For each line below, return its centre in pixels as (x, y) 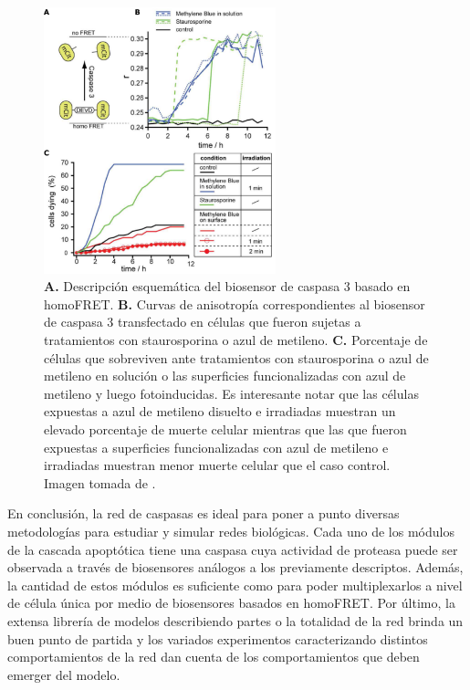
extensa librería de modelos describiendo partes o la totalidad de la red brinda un (235, 620)
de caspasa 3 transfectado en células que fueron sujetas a (203, 322)
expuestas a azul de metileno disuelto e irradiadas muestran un (220, 411)
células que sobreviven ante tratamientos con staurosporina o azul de (236, 357)
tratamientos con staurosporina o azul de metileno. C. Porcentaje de (236, 340)
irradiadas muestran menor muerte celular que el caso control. (217, 465)
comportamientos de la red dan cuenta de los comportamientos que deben (214, 657)
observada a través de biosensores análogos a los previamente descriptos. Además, (235, 567)
